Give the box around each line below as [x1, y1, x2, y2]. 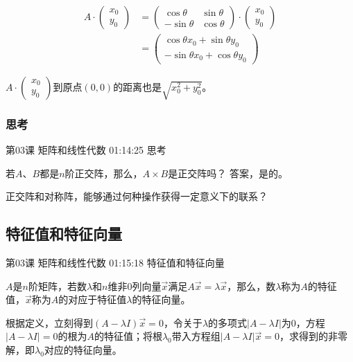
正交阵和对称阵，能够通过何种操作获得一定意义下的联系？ [6, 189, 268, 203]
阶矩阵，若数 [28, 278, 87, 293]
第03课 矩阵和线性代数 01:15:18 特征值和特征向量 [6, 255, 225, 269]
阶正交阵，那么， [64, 165, 143, 180]
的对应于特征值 [58, 292, 127, 307]
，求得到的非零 [279, 329, 347, 343]
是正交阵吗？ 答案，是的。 [168, 165, 288, 180]
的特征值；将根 [94, 329, 162, 343]
